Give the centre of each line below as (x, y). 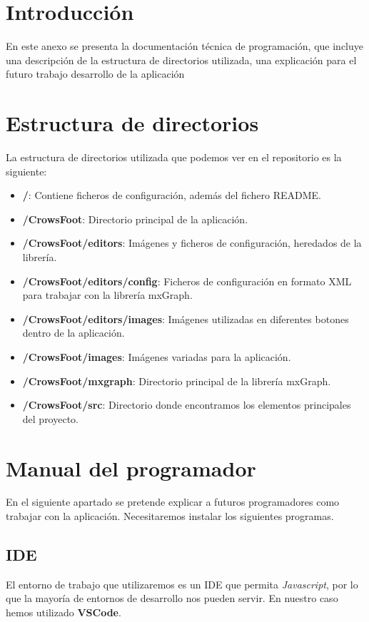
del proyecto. (51, 418)
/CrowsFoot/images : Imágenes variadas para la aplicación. (157, 356)
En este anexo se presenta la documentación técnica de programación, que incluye (185, 46)
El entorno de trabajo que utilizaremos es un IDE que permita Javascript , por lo (182, 584)
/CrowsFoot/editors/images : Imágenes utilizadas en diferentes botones (186, 318)
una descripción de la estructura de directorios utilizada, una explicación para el (181, 60)
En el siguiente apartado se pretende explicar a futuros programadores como (173, 502)
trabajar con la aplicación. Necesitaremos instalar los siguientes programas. (170, 516)
